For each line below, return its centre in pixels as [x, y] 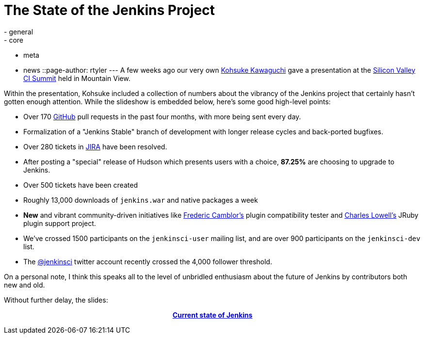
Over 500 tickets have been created [81, 185]
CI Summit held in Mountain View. [77, 78]
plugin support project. [60, 223]
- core [14, 40]
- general [19, 32]
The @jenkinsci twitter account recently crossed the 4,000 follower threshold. [148, 261]
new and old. [24, 285]
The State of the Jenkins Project [109, 10]
